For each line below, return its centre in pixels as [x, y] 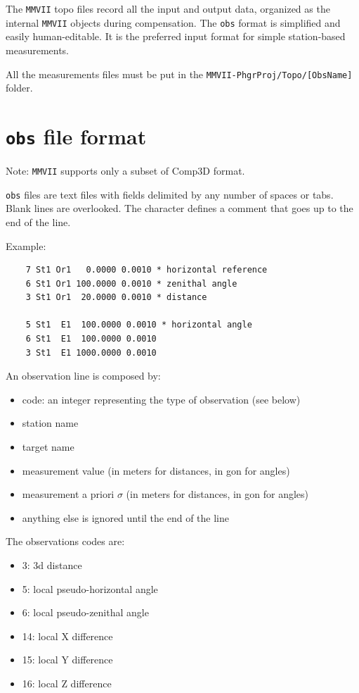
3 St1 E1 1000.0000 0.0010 [91, 352]
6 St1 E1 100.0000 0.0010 [91, 339]
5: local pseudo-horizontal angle [90, 588]
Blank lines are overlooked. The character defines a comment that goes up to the [179, 208]
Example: [26, 245]
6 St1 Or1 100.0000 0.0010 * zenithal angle [131, 283]
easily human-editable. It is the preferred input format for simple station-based [176, 36]
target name [48, 447]
